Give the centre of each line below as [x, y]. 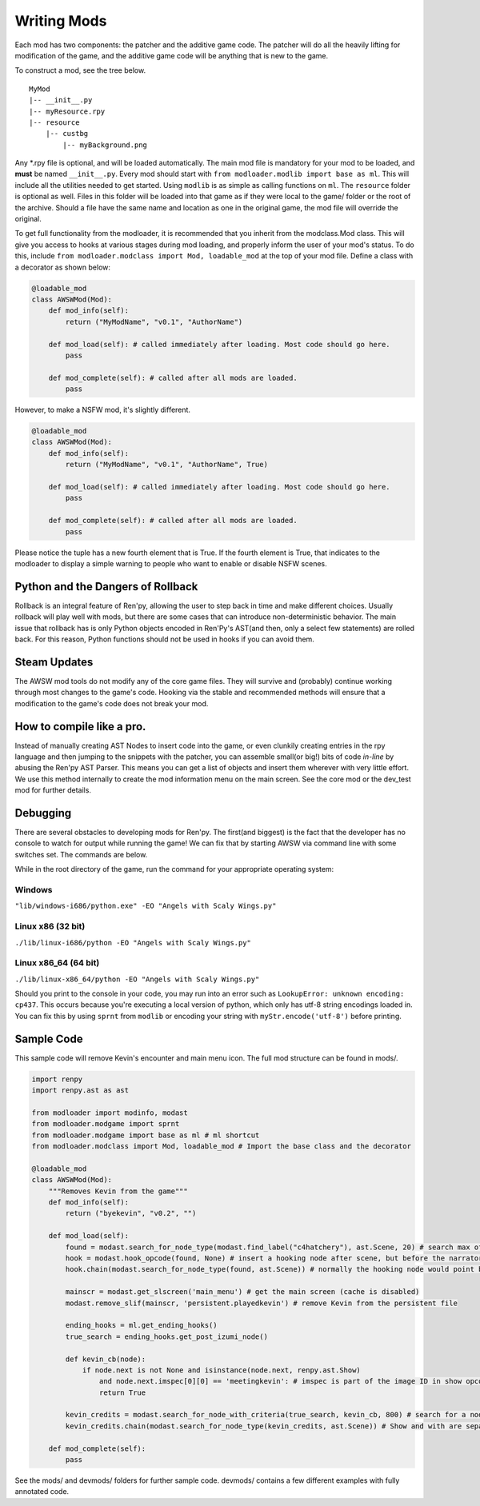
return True [122, 1392]
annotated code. [42, 1492]
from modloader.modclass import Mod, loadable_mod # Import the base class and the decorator [222, 1146]
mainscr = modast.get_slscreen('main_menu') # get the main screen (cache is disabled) [242, 1292]
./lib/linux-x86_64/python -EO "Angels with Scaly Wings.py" [137, 979]
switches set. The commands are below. [81, 854]
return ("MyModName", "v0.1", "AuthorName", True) [166, 465]
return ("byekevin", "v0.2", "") [131, 1213]
